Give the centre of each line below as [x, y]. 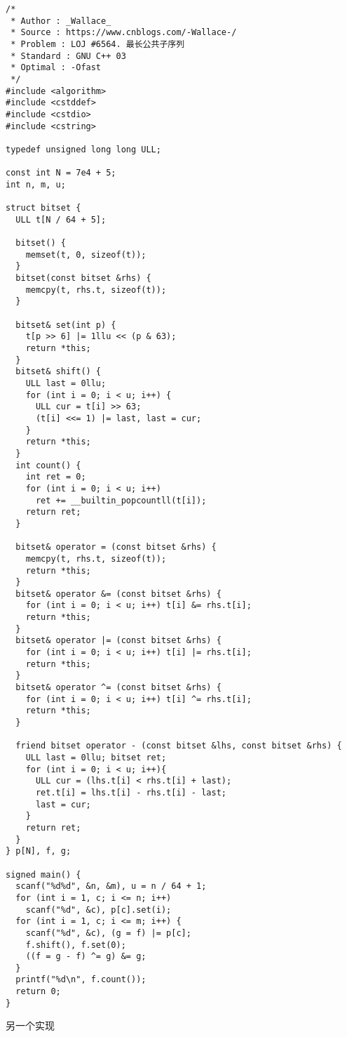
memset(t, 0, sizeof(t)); [86, 255]
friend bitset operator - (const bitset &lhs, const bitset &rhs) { [179, 746]
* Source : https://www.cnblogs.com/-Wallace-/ [124, 33]
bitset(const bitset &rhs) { [83, 278]
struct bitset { [43, 208]
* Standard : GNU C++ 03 [68, 56]
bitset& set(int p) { [66, 325]
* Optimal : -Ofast [56, 68]
